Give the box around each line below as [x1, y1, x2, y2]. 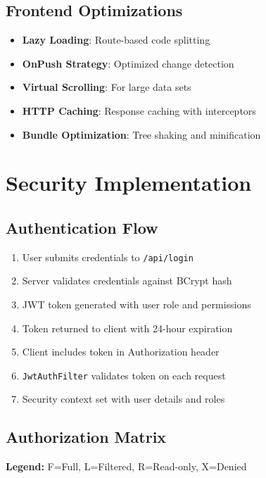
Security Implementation [6, 168, 252, 197]
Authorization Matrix [6, 426, 167, 448]
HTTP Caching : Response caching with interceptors [22, 103, 256, 118]
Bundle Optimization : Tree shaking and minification [22, 127, 261, 141]
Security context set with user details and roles [22, 391, 225, 406]
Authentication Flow [6, 216, 158, 238]
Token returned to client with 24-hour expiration [22, 320, 233, 335]
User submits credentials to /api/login [22, 249, 194, 264]
